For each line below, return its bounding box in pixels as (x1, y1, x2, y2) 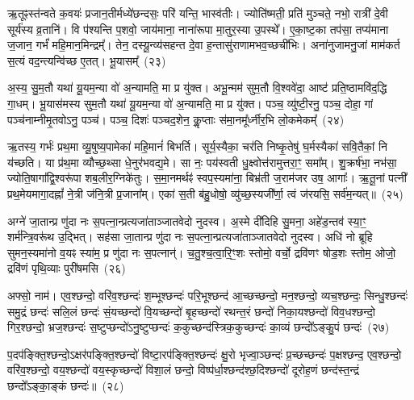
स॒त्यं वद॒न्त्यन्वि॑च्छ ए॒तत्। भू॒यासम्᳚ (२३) (7, 52, 166, 69)
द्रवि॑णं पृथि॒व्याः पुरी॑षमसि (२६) (7, 260, 126, 277)
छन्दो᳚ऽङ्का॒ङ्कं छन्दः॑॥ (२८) (7, 377, 124, 394)
